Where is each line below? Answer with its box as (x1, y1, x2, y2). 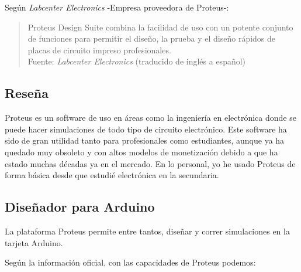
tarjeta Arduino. (5, 236, 63, 249)
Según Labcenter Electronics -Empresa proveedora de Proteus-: (5, 1, 229, 13)
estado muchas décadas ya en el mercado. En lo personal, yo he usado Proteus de (5, 157, 296, 169)
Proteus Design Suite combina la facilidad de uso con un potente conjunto (27, 21, 293, 33)
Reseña (5, 84, 49, 102)
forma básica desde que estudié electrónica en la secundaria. (5, 169, 219, 181)
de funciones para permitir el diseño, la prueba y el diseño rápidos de (27, 32, 276, 45)
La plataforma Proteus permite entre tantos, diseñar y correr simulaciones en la (5, 225, 290, 237)
